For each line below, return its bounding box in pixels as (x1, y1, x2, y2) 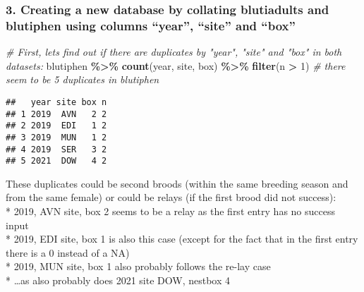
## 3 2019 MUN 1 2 (6, 132, 107, 142)
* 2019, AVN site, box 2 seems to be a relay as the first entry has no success (6, 204, 335, 219)
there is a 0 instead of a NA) (6, 245, 130, 260)
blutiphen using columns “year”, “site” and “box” (6, 16, 296, 34)
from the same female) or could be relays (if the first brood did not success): (6, 190, 336, 205)
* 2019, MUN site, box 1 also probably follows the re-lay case (6, 259, 271, 274)
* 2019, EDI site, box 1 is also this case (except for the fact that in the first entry (6, 231, 358, 246)
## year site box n (6, 97, 107, 107)
